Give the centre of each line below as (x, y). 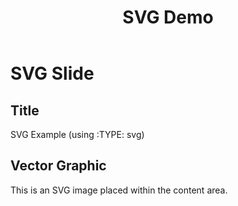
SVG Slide (52, 73)
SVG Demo (168, 17)
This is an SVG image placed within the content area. (119, 190)
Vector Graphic (58, 166)
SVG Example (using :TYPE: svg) (77, 134)
